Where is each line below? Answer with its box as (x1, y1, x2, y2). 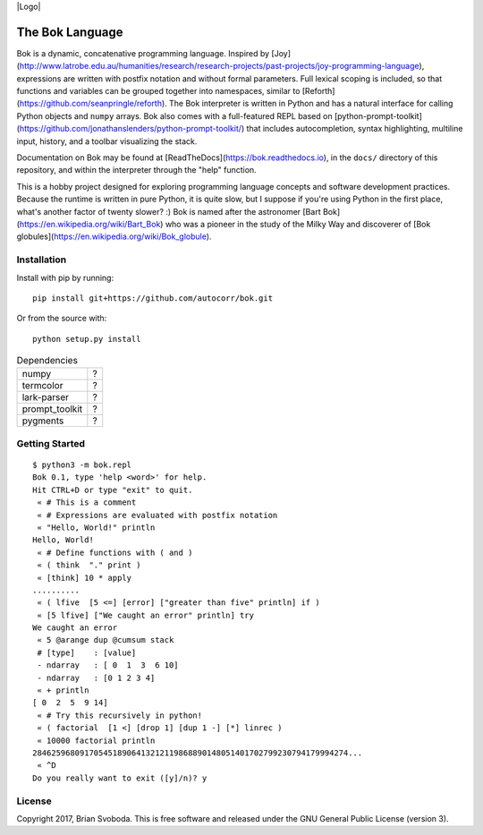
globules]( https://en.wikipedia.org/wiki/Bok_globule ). (16, 231, 212, 242)
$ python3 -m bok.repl (32, 460, 132, 470)
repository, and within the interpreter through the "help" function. (16, 165, 257, 175)
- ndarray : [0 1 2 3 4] (37, 672, 156, 683)
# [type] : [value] (37, 647, 137, 658)
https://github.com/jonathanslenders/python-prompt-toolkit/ (19, 124, 241, 134)
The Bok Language (16, 24, 123, 39)
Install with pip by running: (16, 272, 114, 283)
